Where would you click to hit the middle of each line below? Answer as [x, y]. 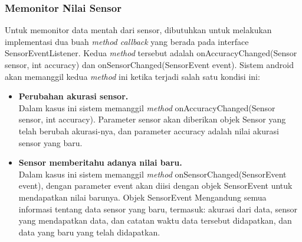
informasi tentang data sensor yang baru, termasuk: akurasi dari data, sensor [158, 209]
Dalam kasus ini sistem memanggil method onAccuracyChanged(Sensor [147, 107]
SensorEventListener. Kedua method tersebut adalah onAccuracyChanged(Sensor [151, 53]
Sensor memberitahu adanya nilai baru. [100, 162]
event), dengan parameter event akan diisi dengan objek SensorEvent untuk [155, 185]
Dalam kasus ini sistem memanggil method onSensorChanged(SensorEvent [152, 174]
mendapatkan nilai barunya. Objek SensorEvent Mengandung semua [142, 197]
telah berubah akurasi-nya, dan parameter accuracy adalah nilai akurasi [149, 130]
